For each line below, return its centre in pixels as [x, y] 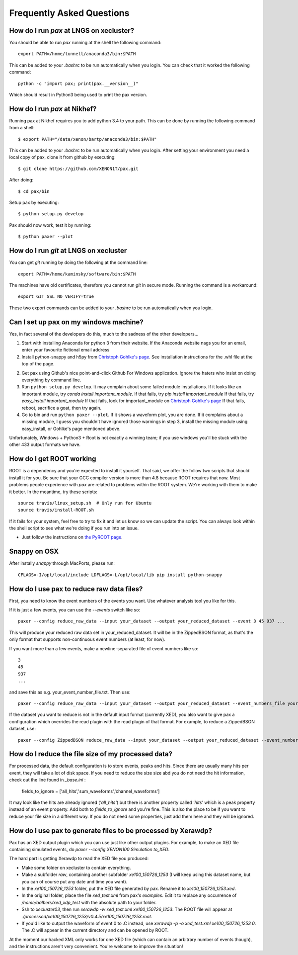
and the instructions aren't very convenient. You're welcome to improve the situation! [96, 947]
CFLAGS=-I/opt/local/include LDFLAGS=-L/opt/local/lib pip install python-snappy [120, 575]
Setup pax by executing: [34, 203]
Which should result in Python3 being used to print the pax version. [78, 95]
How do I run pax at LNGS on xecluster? [72, 31]
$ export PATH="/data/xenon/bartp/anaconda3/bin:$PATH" [87, 139]
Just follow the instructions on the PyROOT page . [72, 537]
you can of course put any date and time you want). [74, 881]
